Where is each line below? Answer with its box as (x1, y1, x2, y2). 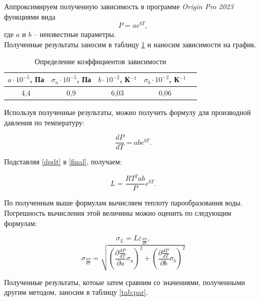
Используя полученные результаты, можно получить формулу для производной (4, 106, 251, 117)
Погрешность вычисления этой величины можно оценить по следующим (4, 207, 231, 218)
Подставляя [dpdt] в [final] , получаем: (4, 156, 122, 167)
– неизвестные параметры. (33, 29, 116, 40)
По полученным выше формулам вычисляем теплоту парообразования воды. (4, 197, 243, 208)
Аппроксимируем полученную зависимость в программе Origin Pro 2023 (4, 1, 234, 11)
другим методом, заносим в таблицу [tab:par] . (4, 287, 148, 297)
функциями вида (4, 11, 55, 22)
